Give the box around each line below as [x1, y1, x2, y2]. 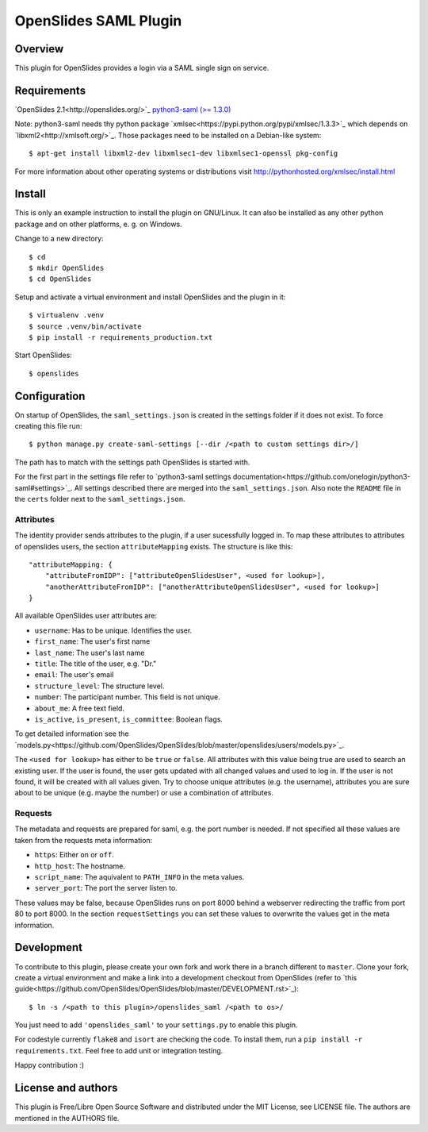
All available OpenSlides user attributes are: [14, 611, 158, 621]
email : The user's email [34, 670, 114, 680]
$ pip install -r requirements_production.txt [29, 333, 213, 341]
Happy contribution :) [14, 1061, 85, 1070]
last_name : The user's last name [34, 648, 145, 657]
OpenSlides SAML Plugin [14, 12, 182, 29]
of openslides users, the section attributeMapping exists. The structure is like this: [14, 541, 293, 551]
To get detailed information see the [14, 729, 129, 738]
